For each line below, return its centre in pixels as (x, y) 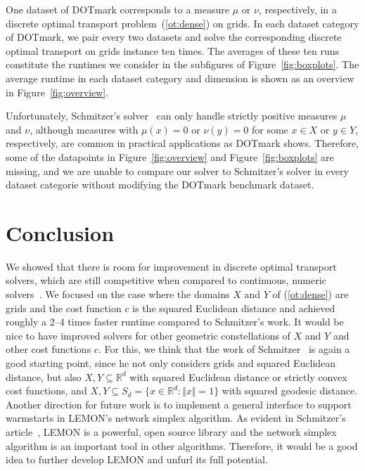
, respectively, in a (297, 9)
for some (270, 129)
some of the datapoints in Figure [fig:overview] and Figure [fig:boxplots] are (170, 156)
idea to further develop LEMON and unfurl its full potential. (137, 459)
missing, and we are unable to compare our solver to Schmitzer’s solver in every (177, 170)
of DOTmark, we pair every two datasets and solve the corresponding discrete (174, 37)
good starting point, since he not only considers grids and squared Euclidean (171, 363)
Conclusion (60, 232)
